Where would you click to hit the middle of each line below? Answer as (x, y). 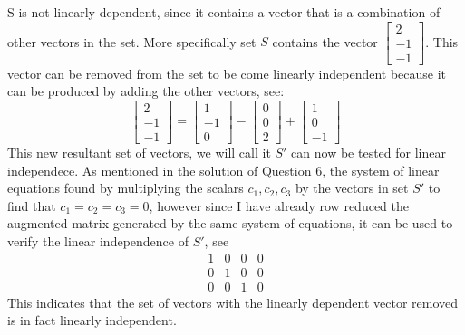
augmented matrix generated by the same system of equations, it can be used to (230, 223)
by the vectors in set (352, 188)
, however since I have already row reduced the (279, 205)
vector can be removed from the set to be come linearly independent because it (227, 73)
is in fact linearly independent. (92, 320)
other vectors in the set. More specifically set (132, 41)
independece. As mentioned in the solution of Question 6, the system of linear (223, 170)
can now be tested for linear (368, 152)
